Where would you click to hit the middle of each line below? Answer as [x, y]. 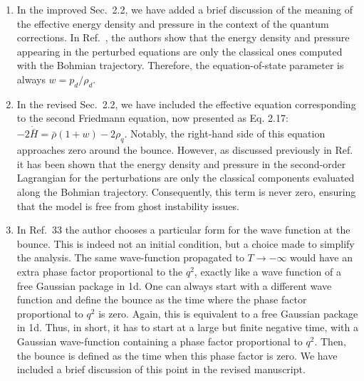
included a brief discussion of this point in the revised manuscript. [161, 369]
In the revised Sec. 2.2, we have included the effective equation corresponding [186, 104]
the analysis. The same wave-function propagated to [130, 257]
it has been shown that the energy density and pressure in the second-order [181, 163]
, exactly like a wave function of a [267, 271]
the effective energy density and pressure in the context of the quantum [173, 23]
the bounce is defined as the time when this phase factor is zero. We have [177, 355]
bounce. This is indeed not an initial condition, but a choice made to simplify [186, 243]
